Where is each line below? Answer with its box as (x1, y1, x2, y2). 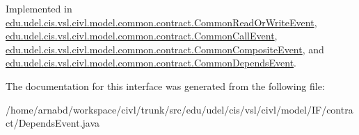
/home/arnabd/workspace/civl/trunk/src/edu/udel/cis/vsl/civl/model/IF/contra (6, 102, 353, 116)
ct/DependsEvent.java (6, 116, 100, 130)
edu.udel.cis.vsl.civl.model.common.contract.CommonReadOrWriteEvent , (6, 15, 317, 29)
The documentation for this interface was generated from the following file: (6, 78, 325, 93)
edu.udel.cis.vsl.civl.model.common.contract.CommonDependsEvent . (6, 55, 296, 70)
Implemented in (6, 1, 72, 15)
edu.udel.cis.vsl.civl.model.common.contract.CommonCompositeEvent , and (6, 42, 324, 56)
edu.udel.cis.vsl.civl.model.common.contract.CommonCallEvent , (6, 28, 278, 43)
